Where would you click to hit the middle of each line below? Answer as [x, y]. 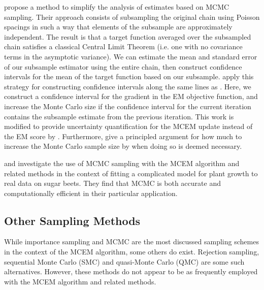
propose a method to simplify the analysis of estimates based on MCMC [117, 7]
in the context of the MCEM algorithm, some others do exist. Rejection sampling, [132, 252]
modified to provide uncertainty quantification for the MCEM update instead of [128, 126]
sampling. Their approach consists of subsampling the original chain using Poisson [132, 17]
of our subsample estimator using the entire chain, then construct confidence [123, 66]
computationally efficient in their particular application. [91, 193]
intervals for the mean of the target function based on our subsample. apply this [129, 76]
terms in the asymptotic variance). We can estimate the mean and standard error [131, 56]
